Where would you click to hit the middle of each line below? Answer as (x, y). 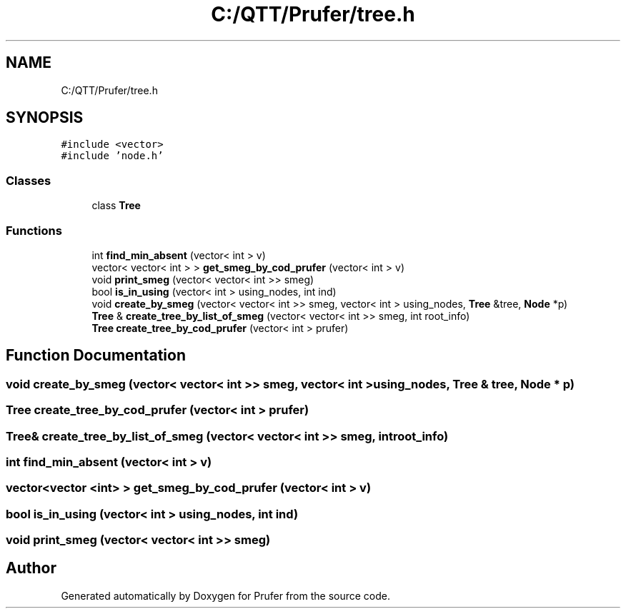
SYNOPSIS (45, 118)
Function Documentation (96, 356)
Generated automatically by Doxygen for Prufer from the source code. (226, 595)
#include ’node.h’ (112, 156)
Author (31, 568)
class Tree (116, 206)
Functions (34, 230)
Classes (29, 180)
